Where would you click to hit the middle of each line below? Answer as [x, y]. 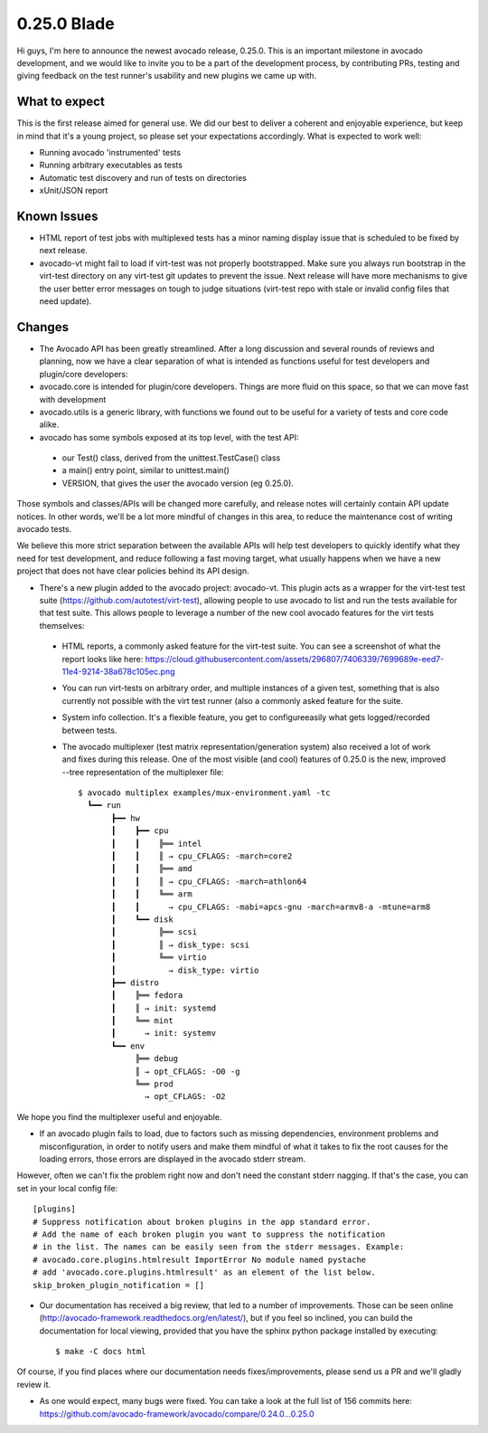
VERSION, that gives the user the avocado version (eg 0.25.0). [178, 483]
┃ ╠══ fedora [147, 996]
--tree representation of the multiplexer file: [143, 772]
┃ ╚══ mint [142, 1021]
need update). [66, 301]
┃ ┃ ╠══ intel [157, 843]
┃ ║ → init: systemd [164, 1008]
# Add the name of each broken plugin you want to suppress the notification [209, 1234]
